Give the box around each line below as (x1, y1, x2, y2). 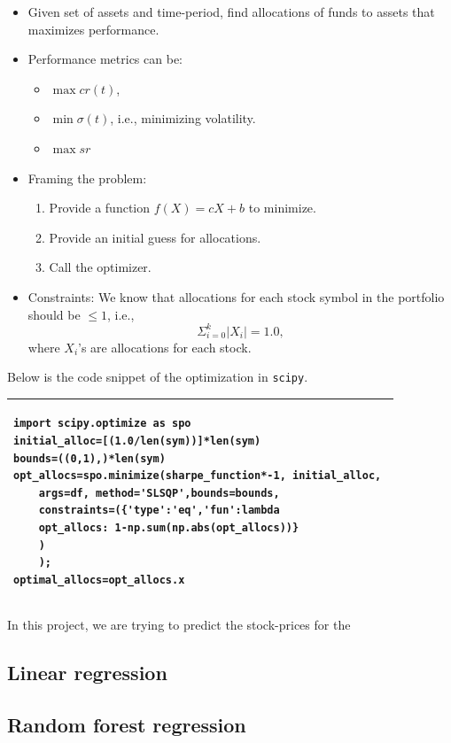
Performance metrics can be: (27, 50, 183, 68)
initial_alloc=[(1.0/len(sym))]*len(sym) (13, 434, 261, 447)
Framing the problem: (27, 168, 147, 187)
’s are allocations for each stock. (78, 337, 252, 356)
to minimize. (248, 198, 316, 217)
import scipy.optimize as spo (13, 417, 191, 430)
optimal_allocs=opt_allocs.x (13, 573, 185, 586)
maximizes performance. (27, 19, 159, 38)
